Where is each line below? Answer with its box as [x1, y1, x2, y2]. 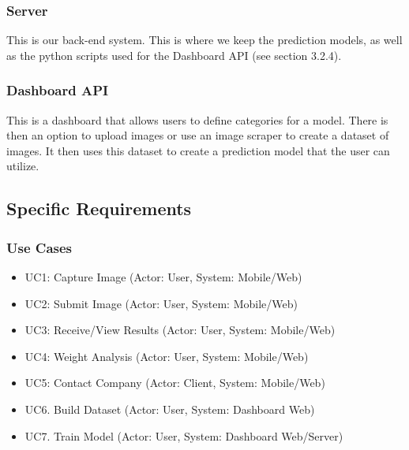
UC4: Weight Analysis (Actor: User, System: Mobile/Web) [24, 348, 309, 364]
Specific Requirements [6, 196, 192, 221]
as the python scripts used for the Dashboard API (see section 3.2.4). [6, 46, 342, 63]
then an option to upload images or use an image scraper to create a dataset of [6, 127, 389, 143]
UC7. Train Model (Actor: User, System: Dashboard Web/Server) [24, 427, 343, 444]
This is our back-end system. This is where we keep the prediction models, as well [6, 32, 403, 48]
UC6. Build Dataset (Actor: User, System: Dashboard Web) [24, 400, 315, 417]
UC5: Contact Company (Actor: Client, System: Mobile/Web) [24, 374, 325, 391]
